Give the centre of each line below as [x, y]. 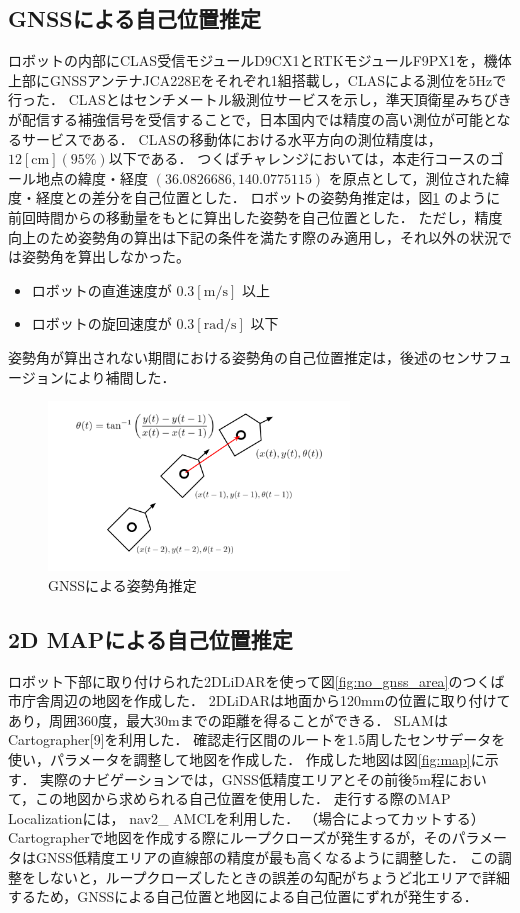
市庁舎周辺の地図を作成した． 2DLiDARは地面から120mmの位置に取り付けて [259, 700]
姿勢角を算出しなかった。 [105, 256]
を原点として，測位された [412, 177]
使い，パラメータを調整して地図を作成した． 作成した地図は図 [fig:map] [239, 758]
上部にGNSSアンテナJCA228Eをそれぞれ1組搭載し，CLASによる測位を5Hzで [257, 79]
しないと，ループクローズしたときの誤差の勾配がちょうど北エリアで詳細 [272, 876]
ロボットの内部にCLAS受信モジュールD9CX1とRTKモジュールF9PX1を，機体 [260, 60]
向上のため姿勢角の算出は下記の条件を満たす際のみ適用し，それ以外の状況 [253, 236]
